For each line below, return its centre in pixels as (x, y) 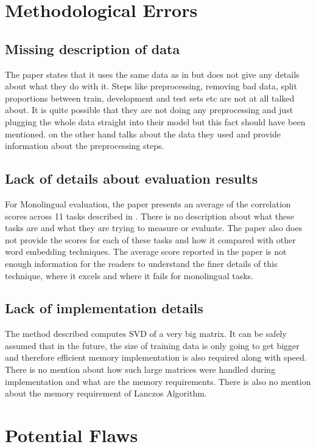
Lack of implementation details (104, 308)
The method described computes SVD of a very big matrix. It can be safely (146, 334)
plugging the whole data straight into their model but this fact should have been (155, 121)
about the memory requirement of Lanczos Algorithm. (106, 393)
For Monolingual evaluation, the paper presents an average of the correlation (148, 203)
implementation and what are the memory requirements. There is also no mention (158, 381)
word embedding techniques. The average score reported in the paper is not (146, 251)
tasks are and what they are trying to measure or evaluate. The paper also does (154, 228)
